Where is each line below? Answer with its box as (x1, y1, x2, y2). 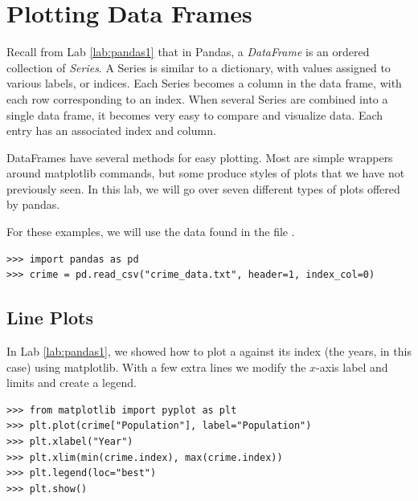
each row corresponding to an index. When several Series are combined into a (6, 90, 388, 107)
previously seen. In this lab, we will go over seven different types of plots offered (6, 180, 400, 197)
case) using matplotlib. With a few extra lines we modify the (6, 358, 306, 375)
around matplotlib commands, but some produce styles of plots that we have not (6, 165, 405, 181)
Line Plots (6, 305, 93, 330)
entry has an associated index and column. (6, 122, 216, 139)
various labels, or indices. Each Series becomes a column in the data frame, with (6, 75, 402, 92)
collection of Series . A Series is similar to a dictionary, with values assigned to (6, 59, 391, 75)
